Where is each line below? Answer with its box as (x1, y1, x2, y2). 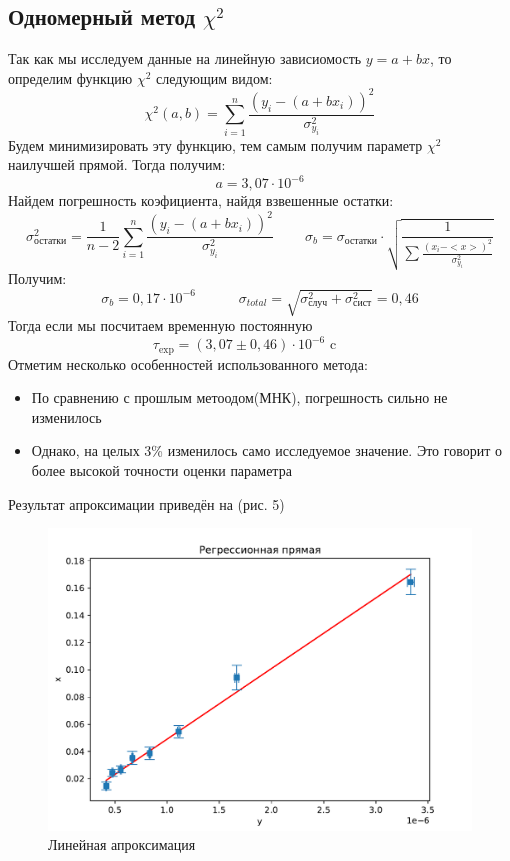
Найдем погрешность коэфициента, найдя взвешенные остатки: (8, 190, 394, 211)
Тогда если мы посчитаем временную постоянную (8, 315, 313, 336)
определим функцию (8, 67, 133, 88)
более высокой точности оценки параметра (31, 460, 292, 481)
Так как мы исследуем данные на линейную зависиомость (8, 48, 362, 69)
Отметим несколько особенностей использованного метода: (8, 353, 368, 374)
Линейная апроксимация (48, 834, 196, 855)
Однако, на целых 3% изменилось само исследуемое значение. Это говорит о (31, 440, 502, 461)
